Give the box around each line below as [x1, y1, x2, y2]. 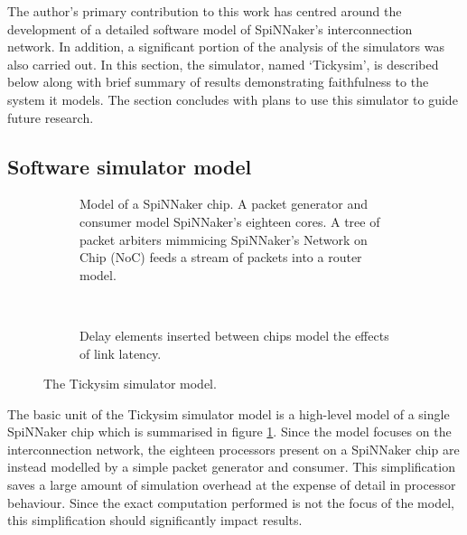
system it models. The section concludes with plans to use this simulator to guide [7, 89, 458, 108]
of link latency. [79, 343, 162, 362]
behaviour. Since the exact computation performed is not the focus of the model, [7, 493, 454, 512]
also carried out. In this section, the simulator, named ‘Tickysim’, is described [7, 54, 439, 73]
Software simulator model [7, 152, 252, 180]
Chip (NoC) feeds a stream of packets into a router [79, 248, 362, 267]
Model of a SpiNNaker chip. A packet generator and [79, 194, 369, 213]
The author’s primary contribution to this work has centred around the [7, 2, 402, 20]
